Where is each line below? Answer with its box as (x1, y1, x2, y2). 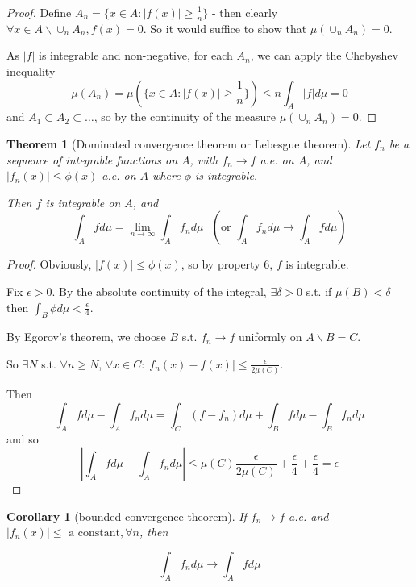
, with (189, 151, 218, 168)
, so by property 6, (181, 256, 273, 273)
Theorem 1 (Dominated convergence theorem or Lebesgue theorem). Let (6, 135, 371, 152)
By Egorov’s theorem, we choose (6, 328, 166, 345)
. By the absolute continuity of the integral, (52, 282, 267, 299)
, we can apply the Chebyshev (250, 47, 398, 64)
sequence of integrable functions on (6, 151, 178, 168)
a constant (69, 527, 120, 539)
